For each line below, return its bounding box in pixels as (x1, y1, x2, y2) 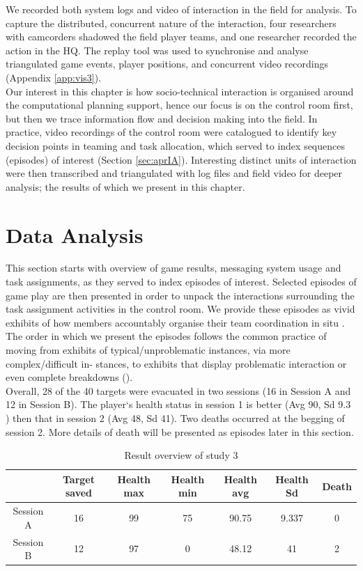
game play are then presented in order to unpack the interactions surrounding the (6, 288, 355, 302)
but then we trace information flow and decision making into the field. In (6, 111, 318, 125)
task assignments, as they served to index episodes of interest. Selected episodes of (6, 274, 357, 289)
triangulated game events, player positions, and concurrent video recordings (6, 56, 328, 71)
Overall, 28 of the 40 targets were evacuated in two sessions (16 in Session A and (6, 383, 351, 398)
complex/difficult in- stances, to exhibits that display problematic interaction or (6, 356, 347, 370)
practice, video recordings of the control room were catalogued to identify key (6, 125, 337, 139)
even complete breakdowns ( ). (6, 370, 133, 384)
